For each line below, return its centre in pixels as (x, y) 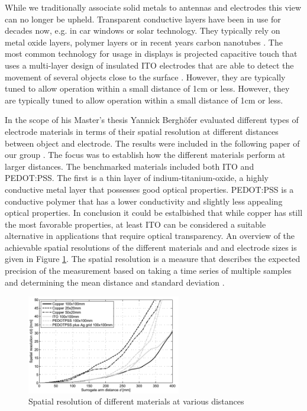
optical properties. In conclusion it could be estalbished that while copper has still (154, 213)
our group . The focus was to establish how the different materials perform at (145, 155)
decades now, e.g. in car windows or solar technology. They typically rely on (143, 30)
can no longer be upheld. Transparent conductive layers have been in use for (143, 19)
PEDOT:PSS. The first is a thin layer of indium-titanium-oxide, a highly (137, 178)
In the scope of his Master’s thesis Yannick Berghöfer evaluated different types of (152, 120)
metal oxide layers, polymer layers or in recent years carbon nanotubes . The (144, 42)
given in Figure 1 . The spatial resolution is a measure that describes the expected (153, 259)
